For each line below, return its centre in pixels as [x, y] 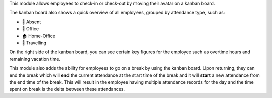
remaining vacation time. [35, 59]
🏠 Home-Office [39, 36]
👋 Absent [31, 22]
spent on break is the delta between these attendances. [67, 89]
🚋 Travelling [34, 43]
